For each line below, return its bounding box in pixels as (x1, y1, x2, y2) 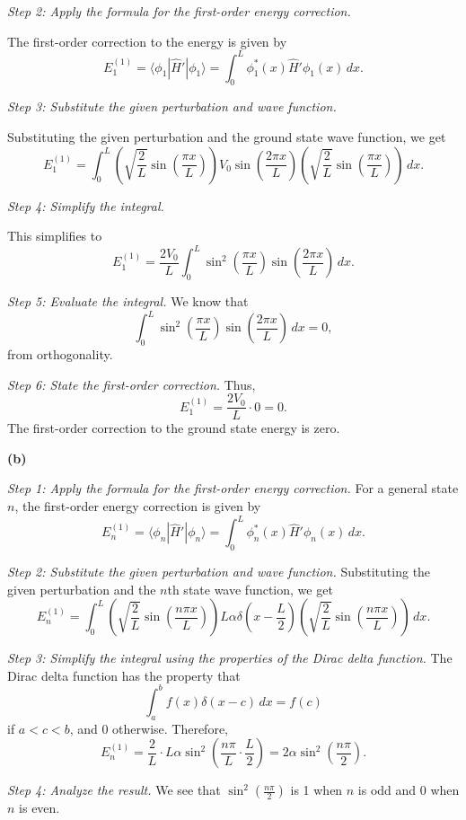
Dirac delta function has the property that (7, 666, 241, 684)
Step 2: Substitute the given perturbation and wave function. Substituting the (7, 561, 431, 580)
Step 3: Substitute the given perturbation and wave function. (7, 97, 337, 116)
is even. (19, 798, 60, 817)
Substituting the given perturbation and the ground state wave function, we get (7, 128, 446, 146)
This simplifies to (7, 226, 102, 245)
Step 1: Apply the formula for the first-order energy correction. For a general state (7, 479, 459, 498)
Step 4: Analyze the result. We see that (7, 780, 221, 799)
